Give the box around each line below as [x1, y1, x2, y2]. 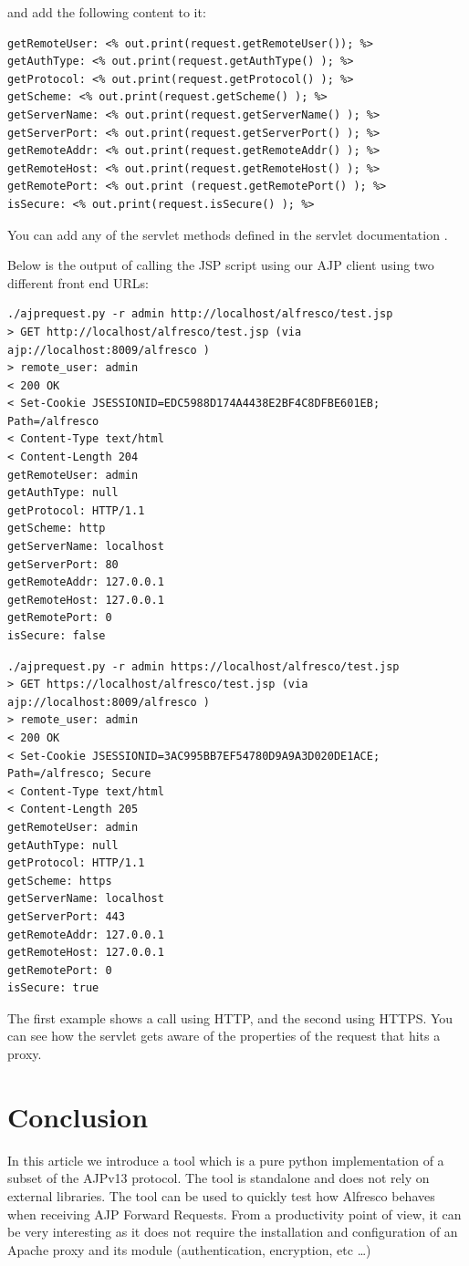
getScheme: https [7, 874, 112, 887]
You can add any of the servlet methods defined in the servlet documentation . [7, 224, 448, 244]
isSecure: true [7, 981, 99, 995]
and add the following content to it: [7, 3, 206, 21]
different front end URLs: [7, 273, 149, 292]
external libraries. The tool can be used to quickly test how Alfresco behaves [7, 1186, 435, 1205]
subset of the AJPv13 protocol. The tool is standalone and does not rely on [7, 1168, 430, 1188]
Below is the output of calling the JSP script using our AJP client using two [7, 255, 434, 275]
